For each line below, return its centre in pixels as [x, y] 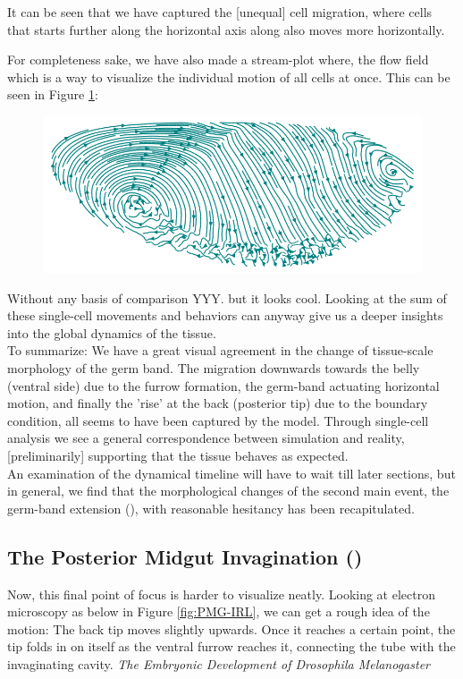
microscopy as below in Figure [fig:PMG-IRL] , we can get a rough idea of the [219, 611]
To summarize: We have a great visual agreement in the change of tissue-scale [220, 350]
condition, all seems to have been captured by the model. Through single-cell [218, 420]
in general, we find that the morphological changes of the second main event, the [228, 491]
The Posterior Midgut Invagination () [185, 556]
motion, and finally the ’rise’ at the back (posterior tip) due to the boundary [218, 403]
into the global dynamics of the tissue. [112, 332]
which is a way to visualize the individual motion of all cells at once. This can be [229, 76]
